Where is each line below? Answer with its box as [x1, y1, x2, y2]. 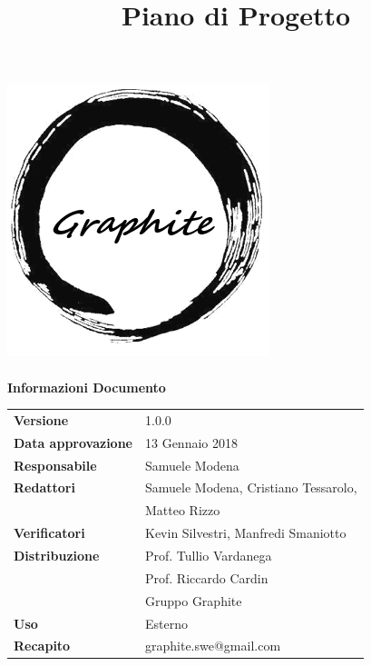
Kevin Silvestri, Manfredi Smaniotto [145, 523, 347, 542]
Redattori [14, 478, 75, 497]
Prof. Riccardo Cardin [145, 568, 268, 587]
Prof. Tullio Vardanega [145, 545, 272, 564]
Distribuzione [14, 545, 100, 564]
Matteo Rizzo [145, 501, 220, 520]
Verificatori [14, 523, 85, 542]
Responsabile [14, 455, 97, 474]
